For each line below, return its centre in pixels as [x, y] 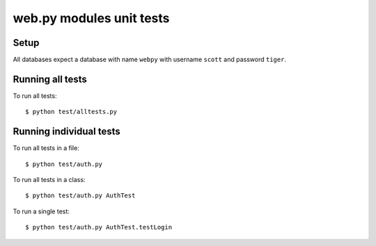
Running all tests [50, 79]
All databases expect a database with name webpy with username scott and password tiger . [150, 60]
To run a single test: [41, 211]
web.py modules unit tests [91, 18]
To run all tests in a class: [49, 180]
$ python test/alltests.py [71, 112]
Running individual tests [67, 132]
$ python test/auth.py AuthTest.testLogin [99, 227]
